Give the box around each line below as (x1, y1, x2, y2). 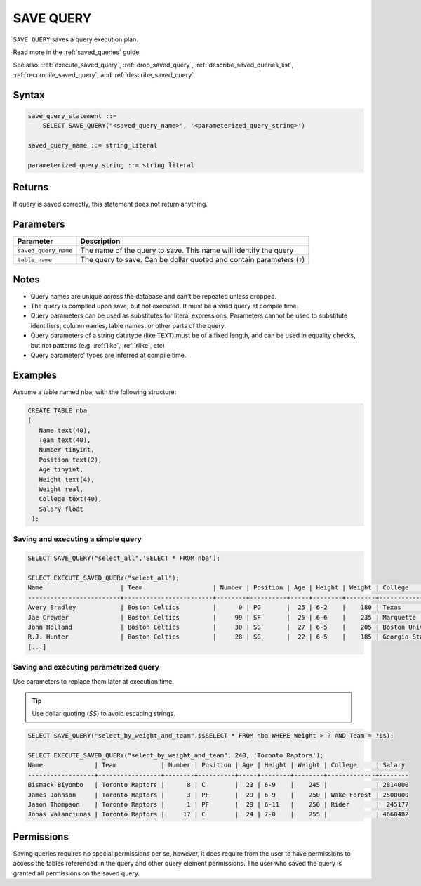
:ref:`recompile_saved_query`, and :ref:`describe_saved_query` (13, 70, 194, 79)
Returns (13, 181, 49, 193)
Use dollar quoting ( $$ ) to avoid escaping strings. (32, 710, 175, 718)
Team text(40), (39, 436, 91, 444)
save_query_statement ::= (27, 112, 117, 119)
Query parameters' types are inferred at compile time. (30, 351, 187, 359)
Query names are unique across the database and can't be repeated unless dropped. (30, 292, 277, 300)
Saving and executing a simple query (13, 534, 142, 544)
